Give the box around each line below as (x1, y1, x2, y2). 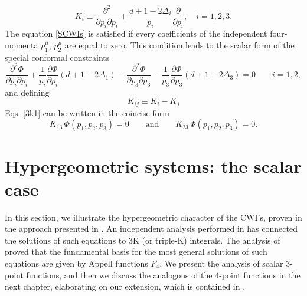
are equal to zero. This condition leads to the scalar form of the (64, 38, 295, 51)
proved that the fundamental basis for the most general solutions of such (5, 245, 267, 258)
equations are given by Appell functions (5, 257, 148, 269)
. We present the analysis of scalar (159, 257, 283, 269)
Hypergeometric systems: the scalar (5, 153, 302, 177)
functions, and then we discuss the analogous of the (26, 268, 213, 281)
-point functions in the (219, 268, 301, 281)
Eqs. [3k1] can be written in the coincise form (5, 106, 169, 119)
